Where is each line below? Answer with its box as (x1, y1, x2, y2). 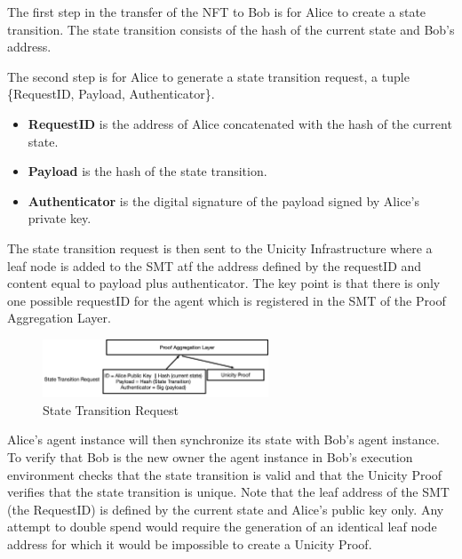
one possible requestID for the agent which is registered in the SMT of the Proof (7, 291, 446, 309)
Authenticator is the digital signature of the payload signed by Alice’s (28, 191, 419, 210)
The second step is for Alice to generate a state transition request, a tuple (7, 67, 410, 85)
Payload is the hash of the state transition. (28, 162, 267, 180)
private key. (28, 209, 92, 228)
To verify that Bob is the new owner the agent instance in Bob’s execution (7, 448, 413, 467)
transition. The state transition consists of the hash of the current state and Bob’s (7, 20, 455, 38)
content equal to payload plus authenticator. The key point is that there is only (7, 274, 441, 292)
